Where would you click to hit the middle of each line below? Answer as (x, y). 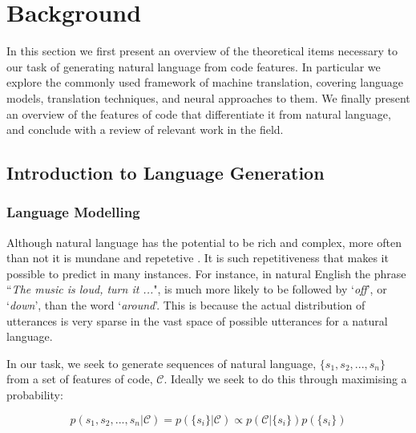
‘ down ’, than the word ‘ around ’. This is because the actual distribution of (186, 305)
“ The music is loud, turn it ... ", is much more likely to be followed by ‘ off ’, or (197, 289)
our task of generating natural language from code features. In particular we (194, 66)
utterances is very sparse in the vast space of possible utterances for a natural (197, 320)
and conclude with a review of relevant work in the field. (145, 129)
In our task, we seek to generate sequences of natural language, (162, 363)
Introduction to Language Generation (166, 173)
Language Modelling (73, 212)
